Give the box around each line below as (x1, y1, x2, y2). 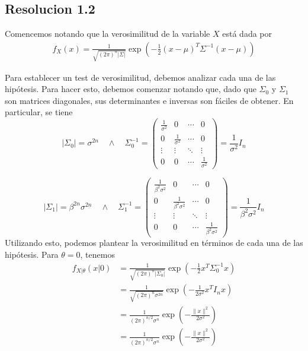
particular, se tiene (5, 106, 73, 118)
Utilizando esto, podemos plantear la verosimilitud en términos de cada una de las (5, 236, 303, 249)
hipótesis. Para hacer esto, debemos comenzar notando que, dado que (5, 83, 256, 95)
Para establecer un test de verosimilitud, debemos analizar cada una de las (5, 71, 276, 83)
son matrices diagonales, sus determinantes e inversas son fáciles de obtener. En (5, 94, 294, 106)
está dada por (222, 27, 272, 40)
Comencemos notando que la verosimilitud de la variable (5, 27, 210, 40)
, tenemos (80, 248, 115, 261)
